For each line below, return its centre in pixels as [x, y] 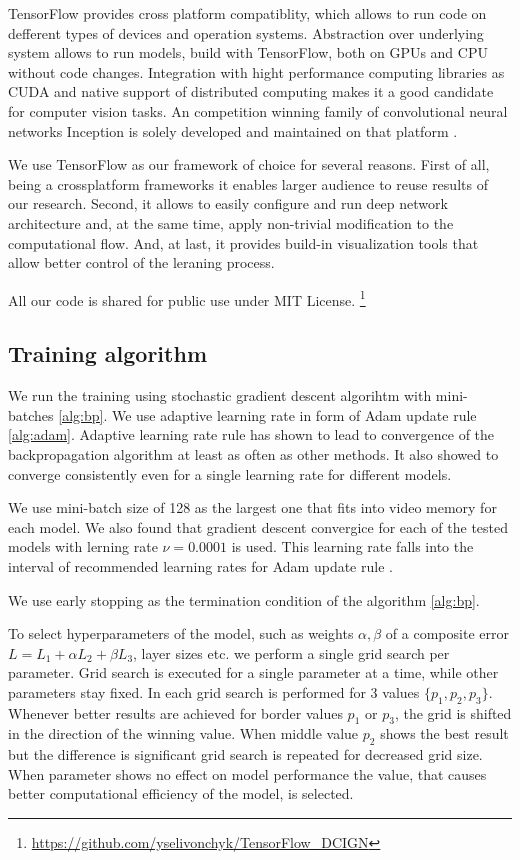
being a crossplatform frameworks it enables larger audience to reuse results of [248, 183]
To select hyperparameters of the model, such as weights [181, 633]
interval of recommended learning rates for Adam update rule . [200, 565]
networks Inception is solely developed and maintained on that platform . [233, 130]
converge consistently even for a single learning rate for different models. [230, 473]
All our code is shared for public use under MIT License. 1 [187, 298]
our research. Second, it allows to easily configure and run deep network [228, 203]
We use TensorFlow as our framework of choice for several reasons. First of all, [249, 164]
